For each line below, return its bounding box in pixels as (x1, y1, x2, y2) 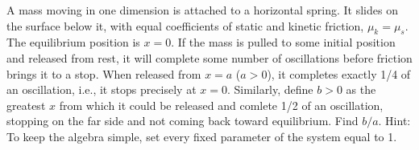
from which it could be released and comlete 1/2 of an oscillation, (59, 96, 384, 113)
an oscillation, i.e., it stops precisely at (6, 81, 197, 98)
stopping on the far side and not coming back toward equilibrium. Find (6, 112, 359, 129)
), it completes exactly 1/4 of (267, 65, 411, 82)
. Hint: (378, 112, 411, 129)
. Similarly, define (226, 81, 313, 98)
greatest (6, 96, 46, 113)
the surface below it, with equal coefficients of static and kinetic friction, (6, 17, 364, 34)
